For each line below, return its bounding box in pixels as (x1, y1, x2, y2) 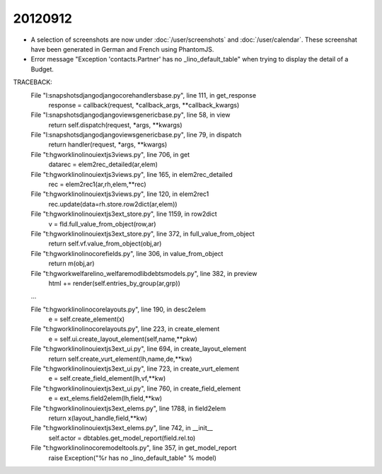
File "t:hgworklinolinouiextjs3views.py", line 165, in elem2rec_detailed (30, 170, 233, 178)
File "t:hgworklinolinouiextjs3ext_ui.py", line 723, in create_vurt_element (30, 364, 240, 373)
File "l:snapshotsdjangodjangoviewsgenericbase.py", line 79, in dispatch (30, 131, 242, 139)
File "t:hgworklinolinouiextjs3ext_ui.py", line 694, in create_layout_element (30, 345, 247, 353)
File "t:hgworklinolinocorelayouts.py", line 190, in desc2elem (30, 305, 207, 313)
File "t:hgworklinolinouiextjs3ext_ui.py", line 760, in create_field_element (30, 384, 241, 393)
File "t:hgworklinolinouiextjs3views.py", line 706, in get (30, 150, 190, 158)
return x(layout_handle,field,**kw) (48, 414, 148, 422)
